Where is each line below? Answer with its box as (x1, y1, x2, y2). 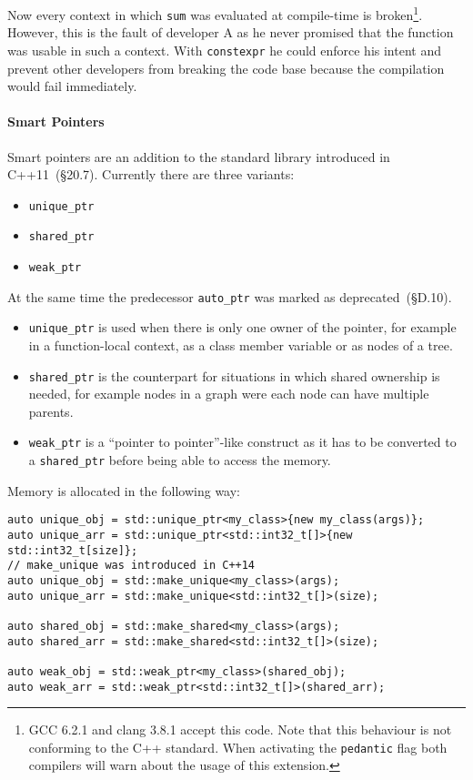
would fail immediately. (7, 76, 137, 96)
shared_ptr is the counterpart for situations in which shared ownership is (28, 366, 440, 385)
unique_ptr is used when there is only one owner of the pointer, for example (28, 318, 457, 337)
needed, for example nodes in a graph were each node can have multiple (28, 384, 429, 403)
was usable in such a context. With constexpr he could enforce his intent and (7, 40, 441, 59)
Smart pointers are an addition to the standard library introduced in (7, 147, 390, 166)
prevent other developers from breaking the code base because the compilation (7, 58, 445, 77)
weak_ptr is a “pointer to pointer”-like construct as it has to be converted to (28, 432, 457, 451)
